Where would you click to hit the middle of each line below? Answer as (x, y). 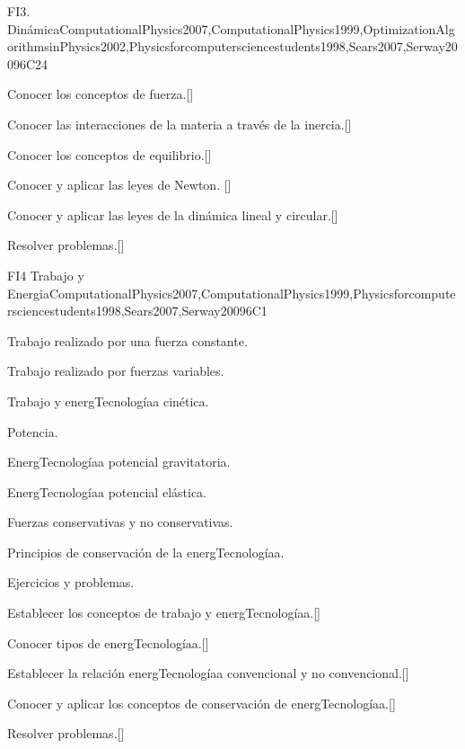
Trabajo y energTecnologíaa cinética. (108, 401)
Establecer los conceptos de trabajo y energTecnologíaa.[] (164, 613)
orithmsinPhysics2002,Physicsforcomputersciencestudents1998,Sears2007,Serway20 (232, 46)
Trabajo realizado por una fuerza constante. (127, 340)
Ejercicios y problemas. (71, 582)
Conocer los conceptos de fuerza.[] (101, 94)
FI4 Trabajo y (46, 275)
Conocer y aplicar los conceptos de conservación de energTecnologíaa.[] (202, 703)
